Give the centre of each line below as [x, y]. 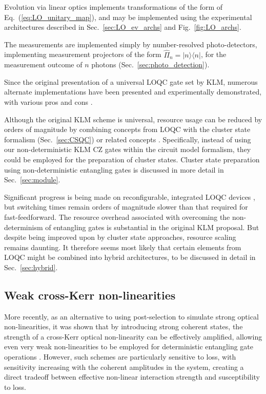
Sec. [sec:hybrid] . [31, 267]
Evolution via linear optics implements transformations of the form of [114, 7]
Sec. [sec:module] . [32, 180]
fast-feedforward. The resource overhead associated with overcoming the [117, 217]
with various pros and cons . [48, 101]
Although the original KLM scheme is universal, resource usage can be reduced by [133, 119]
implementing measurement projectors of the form [83, 54]
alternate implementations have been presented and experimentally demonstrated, [133, 92]
